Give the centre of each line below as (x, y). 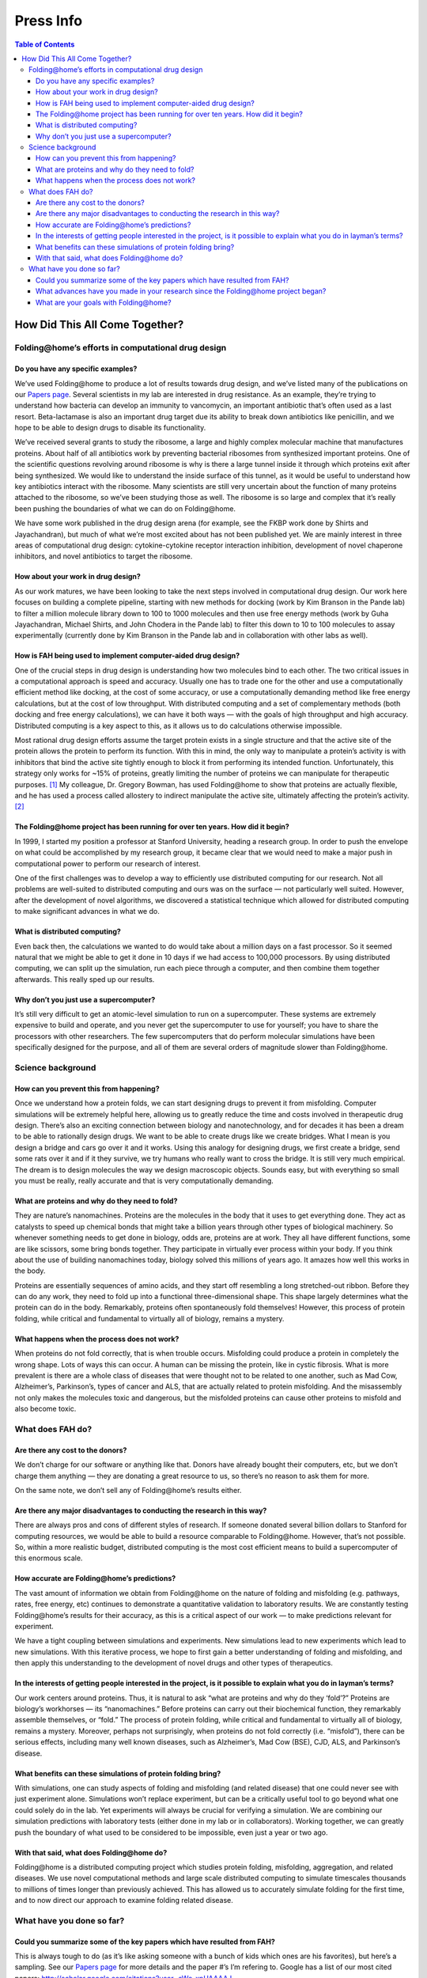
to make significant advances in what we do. (87, 911)
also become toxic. (45, 1409)
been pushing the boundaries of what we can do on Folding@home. (125, 508)
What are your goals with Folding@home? (104, 302)
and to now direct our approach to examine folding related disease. (124, 1900)
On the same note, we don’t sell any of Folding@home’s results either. (128, 1490)
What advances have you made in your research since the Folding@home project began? (181, 291)
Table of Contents (45, 44)
